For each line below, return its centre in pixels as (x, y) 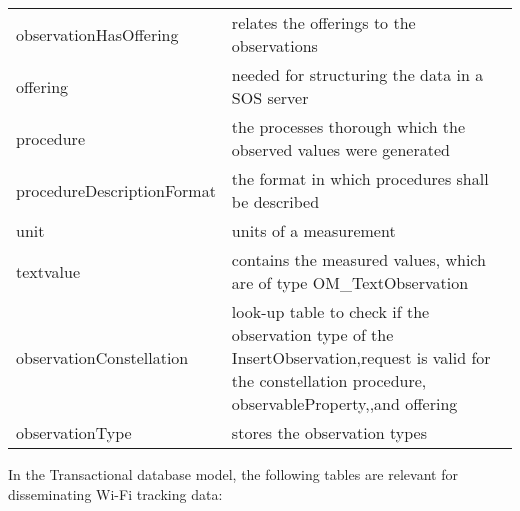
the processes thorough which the (348, 126)
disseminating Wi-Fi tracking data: (115, 493)
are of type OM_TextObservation (350, 282)
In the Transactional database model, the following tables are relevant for (233, 474)
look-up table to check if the (330, 311)
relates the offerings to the (323, 22)
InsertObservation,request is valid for (361, 357)
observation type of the (312, 334)
